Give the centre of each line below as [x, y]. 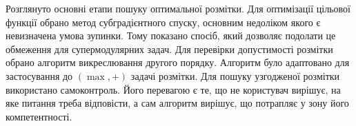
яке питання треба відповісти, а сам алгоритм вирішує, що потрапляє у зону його [177, 103]
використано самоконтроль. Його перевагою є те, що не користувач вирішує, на [173, 89]
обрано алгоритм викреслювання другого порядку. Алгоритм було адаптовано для [178, 62]
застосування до [39, 75]
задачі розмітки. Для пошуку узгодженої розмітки [235, 75]
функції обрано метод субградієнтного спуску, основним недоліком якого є [163, 22]
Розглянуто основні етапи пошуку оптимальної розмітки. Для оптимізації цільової [178, 8]
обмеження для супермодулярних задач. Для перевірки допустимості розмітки [169, 49]
